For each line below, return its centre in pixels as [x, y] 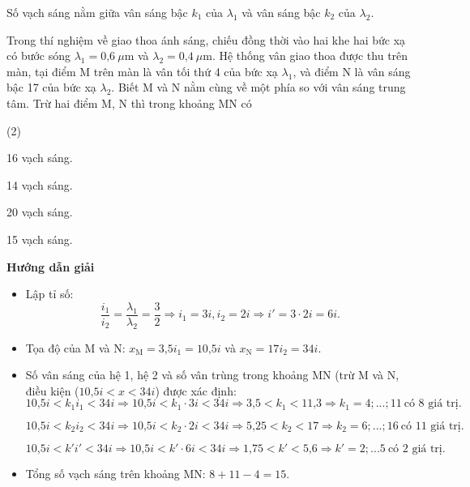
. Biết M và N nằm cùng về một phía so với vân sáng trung [258, 87]
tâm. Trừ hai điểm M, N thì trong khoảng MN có [129, 103]
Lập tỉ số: [49, 294]
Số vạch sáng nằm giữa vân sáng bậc [97, 12]
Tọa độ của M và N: [75, 347]
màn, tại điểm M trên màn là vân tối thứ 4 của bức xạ [142, 71]
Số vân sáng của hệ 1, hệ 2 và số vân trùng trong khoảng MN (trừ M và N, [212, 375]
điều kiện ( [52, 390]
